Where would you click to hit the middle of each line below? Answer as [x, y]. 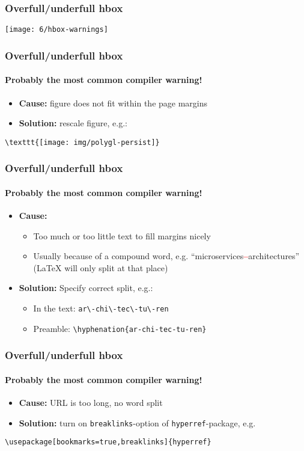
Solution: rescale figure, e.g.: [73, 123]
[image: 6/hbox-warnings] [56, 30]
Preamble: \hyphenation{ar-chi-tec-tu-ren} [120, 328]
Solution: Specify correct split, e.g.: [86, 288]
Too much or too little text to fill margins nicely [122, 235]
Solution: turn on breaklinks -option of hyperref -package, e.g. [137, 422]
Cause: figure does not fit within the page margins [113, 103]
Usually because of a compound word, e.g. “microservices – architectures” [166, 256]
